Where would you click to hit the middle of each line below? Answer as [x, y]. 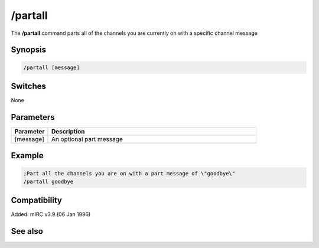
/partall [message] [51, 67]
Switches [29, 86]
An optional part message [87, 139]
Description [68, 131]
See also [27, 231]
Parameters [33, 117]
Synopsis [29, 50]
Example [27, 156]
